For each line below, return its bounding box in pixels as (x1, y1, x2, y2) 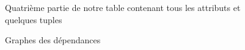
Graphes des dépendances (5, 34, 101, 46)
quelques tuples (5, 13, 62, 26)
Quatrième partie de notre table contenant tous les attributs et (5, 1, 241, 13)
